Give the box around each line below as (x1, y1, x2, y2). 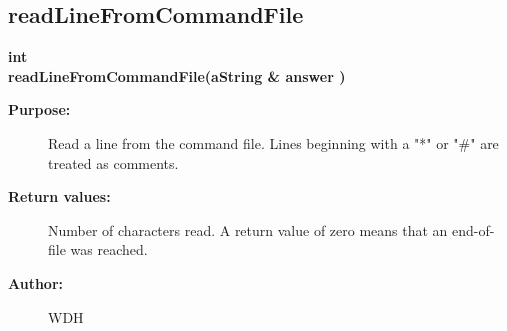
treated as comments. (48, 152, 179, 173)
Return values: (8, 186, 111, 207)
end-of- (452, 219, 495, 240)
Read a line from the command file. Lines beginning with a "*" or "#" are (48, 132, 499, 153)
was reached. (70, 239, 148, 260)
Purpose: (8, 99, 71, 120)
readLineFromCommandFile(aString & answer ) (8, 65, 346, 86)
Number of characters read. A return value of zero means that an (48, 219, 448, 240)
